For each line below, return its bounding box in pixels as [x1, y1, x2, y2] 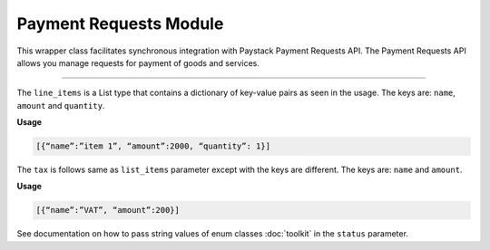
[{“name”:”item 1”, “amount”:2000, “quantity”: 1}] [35, 141, 271, 151]
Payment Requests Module [16, 14, 224, 34]
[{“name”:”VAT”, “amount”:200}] [35, 205, 181, 216]
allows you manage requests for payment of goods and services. [16, 57, 260, 68]
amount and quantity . [16, 100, 105, 111]
